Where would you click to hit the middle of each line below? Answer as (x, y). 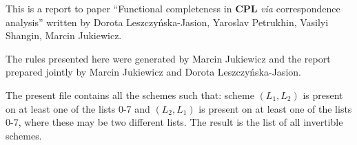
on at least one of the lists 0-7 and (78, 108)
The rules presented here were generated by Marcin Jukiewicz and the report (168, 58)
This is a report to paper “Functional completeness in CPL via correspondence (173, 8)
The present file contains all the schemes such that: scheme (130, 94)
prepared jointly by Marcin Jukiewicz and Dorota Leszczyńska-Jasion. (153, 72)
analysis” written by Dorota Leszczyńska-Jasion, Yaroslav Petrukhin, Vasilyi (167, 22)
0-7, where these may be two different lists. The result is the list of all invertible (174, 122)
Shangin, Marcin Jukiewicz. (64, 35)
